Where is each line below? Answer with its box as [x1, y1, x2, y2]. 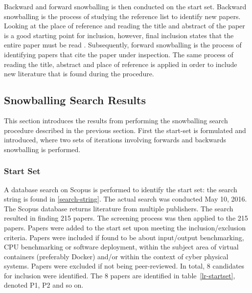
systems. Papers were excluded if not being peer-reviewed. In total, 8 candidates [4, 261, 245, 271]
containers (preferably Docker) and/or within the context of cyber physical [4, 251, 229, 261]
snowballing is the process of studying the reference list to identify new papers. [4, 11, 241, 21]
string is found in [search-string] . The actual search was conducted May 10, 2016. [4, 194, 247, 204]
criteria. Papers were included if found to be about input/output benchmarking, [4, 232, 244, 242]
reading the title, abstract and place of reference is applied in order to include [4, 59, 237, 69]
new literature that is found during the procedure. [4, 68, 154, 79]
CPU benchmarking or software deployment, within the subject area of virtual [4, 242, 239, 252]
